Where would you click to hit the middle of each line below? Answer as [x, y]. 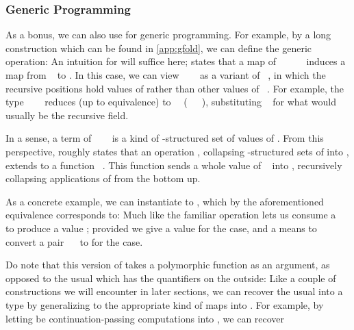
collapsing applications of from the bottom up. [103, 178]
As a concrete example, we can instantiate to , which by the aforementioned [165, 201]
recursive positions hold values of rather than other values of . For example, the [175, 88]
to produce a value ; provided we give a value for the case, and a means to [161, 228]
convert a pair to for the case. [74, 241]
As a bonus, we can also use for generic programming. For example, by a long [168, 35]
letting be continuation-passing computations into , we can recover [145, 318]
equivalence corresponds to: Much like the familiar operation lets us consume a [171, 215]
